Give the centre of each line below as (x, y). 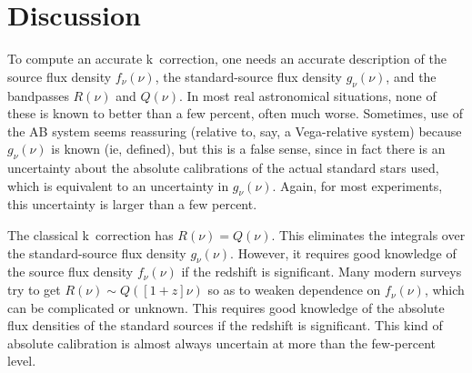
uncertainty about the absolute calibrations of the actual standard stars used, (223, 168)
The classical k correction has (90, 235)
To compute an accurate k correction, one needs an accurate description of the (227, 59)
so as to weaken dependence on (294, 290)
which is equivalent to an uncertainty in (118, 185)
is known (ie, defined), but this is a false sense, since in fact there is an (248, 149)
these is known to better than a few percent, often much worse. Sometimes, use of (235, 113)
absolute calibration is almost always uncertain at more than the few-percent (222, 343)
